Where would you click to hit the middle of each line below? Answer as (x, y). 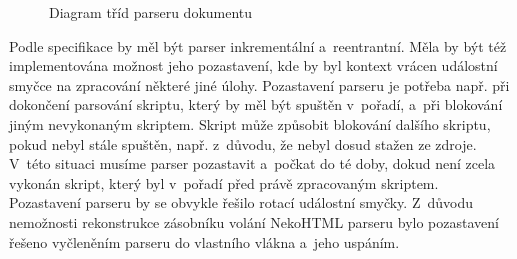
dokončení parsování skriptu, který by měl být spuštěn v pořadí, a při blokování (256, 104)
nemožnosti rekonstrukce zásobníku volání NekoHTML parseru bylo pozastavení (254, 221)
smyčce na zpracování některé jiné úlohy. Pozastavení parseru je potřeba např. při (259, 84)
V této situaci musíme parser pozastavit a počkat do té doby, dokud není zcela (252, 163)
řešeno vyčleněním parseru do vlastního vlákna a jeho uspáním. (204, 241)
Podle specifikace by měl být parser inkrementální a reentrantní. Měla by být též (258, 45)
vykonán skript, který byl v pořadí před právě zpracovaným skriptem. (224, 182)
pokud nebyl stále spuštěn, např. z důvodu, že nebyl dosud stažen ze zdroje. (243, 143)
